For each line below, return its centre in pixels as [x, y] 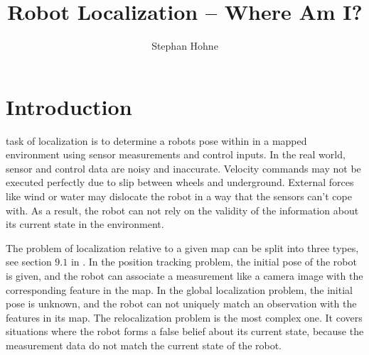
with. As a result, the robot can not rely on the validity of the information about [182, 210]
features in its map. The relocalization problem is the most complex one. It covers [184, 317]
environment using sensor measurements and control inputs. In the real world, [176, 154]
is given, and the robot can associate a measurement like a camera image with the [184, 275]
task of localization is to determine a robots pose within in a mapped [156, 140]
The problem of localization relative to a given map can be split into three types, [182, 247]
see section [29, 262]
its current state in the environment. [85, 224]
